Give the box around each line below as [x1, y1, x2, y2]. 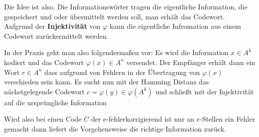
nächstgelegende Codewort [4, 86, 85, 96]
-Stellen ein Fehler [200, 114, 255, 124]
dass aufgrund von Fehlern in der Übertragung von [44, 67, 200, 77]
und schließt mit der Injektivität [155, 86, 254, 96]
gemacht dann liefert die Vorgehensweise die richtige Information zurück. [4, 123, 227, 134]
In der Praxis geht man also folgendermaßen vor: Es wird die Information [4, 47, 229, 58]
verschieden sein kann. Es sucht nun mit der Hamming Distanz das [4, 76, 209, 87]
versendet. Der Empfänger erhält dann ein [126, 57, 256, 67]
